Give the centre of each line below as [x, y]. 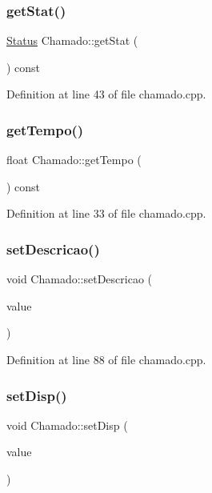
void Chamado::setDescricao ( [79, 279]
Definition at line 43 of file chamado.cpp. [106, 94]
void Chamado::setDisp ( [67, 425]
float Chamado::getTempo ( [74, 160]
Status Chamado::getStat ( [72, 40]
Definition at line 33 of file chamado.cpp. [106, 213]
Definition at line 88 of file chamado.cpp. [106, 359]
